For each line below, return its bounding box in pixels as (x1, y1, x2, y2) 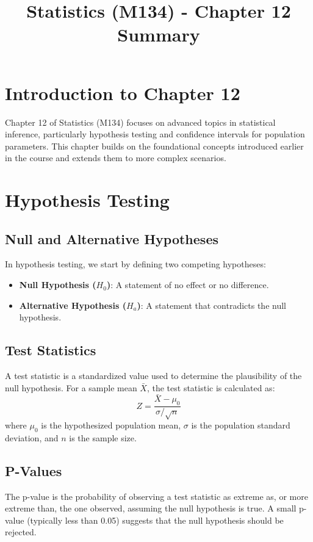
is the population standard (191, 419, 290, 432)
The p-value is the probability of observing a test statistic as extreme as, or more (5, 490, 308, 502)
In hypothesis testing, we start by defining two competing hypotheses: (5, 258, 266, 270)
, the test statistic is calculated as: (146, 381, 275, 394)
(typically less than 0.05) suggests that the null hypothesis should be (27, 513, 284, 526)
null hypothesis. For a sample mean (5, 381, 137, 394)
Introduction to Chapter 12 (5, 80, 240, 105)
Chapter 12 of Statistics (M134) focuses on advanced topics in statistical (5, 115, 276, 128)
